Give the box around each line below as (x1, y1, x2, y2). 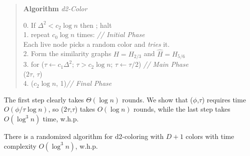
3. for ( (23, 59, 45, 69)
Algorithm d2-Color (23, 3, 88, 13)
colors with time (185, 131, 234, 141)
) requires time (202, 94, 246, 104)
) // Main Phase (138, 59, 189, 69)
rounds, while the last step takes (133, 104, 230, 114)
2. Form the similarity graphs (23, 48, 112, 58)
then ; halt (80, 19, 112, 30)
